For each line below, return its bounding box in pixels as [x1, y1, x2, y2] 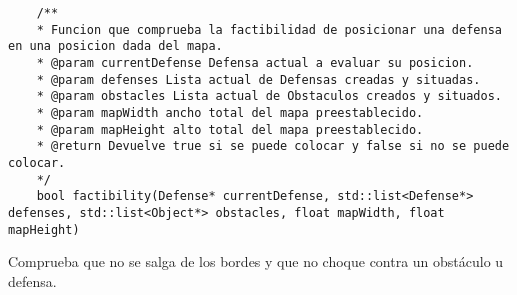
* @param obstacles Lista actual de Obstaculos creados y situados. [36, 89, 502, 104]
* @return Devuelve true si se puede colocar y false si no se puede [36, 139, 510, 154]
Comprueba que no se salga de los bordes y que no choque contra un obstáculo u [8, 251, 504, 272]
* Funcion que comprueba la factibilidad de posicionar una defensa [36, 22, 502, 37]
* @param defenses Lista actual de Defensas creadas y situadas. [36, 72, 481, 87]
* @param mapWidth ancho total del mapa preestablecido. [36, 105, 424, 120]
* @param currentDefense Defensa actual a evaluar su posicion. [36, 55, 474, 70]
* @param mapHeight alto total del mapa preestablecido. [36, 122, 424, 137]
